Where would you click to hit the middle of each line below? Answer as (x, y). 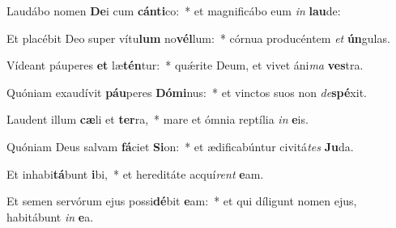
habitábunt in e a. (50, 216)
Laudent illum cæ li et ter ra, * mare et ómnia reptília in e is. (158, 119)
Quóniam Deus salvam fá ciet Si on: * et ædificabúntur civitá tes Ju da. (180, 146)
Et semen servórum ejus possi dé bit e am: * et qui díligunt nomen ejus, (182, 201)
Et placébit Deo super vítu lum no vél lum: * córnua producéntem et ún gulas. (198, 38)
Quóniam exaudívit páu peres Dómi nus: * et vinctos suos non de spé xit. (187, 92)
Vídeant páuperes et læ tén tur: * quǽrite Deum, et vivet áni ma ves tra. (185, 65)
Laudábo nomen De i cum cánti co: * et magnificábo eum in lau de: (174, 11)
